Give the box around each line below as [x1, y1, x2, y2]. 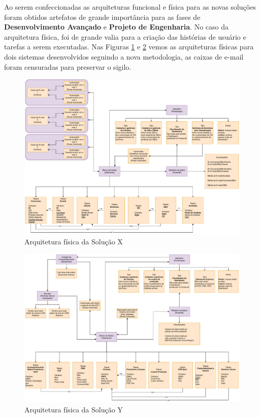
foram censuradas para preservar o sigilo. [4, 61, 132, 72]
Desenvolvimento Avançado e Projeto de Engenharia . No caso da [4, 21, 229, 32]
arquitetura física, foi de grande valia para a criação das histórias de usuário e [4, 31, 246, 42]
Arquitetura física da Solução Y [24, 404, 123, 415]
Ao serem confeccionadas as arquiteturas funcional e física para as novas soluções [4, 2, 256, 12]
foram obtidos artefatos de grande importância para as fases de [4, 11, 201, 22]
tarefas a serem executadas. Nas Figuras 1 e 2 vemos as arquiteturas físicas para [4, 41, 254, 52]
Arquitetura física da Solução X [24, 236, 123, 247]
